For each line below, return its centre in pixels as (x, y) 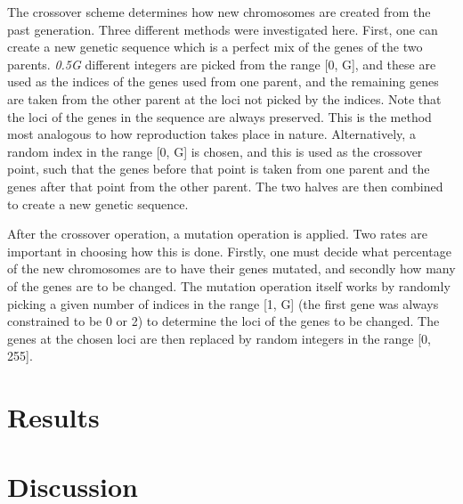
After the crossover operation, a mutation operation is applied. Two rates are (217, 234)
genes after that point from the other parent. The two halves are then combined (225, 186)
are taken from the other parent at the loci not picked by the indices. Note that (224, 98)
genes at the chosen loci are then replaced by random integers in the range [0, (219, 338)
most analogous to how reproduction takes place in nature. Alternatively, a (211, 134)
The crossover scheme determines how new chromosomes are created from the (219, 12)
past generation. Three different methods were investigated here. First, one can (223, 29)
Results (53, 417)
